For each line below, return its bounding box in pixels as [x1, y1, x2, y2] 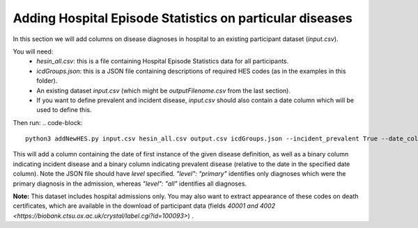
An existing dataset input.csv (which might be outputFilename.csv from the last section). [36, 86, 291, 95]
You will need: [13, 47, 54, 56]
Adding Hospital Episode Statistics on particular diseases [13, 10, 353, 26]
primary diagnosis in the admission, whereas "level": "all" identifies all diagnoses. [13, 179, 247, 188]
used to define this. [36, 106, 92, 114]
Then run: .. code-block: [13, 118, 83, 127]
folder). [36, 76, 58, 85]
